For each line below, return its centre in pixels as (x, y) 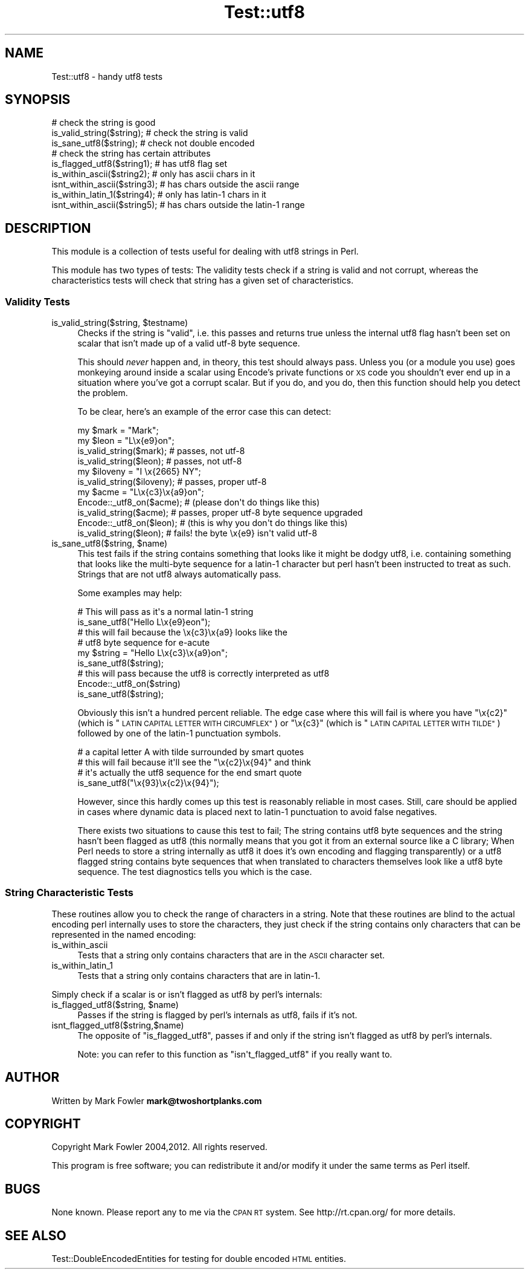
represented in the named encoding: (124, 934)
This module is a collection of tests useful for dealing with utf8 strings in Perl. (205, 252)
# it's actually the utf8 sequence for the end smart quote (190, 773)
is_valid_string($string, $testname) (120, 323)
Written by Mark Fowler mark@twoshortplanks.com (157, 1100)
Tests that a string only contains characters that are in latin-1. (199, 975)
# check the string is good (104, 123)
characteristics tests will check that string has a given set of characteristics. (203, 281)
